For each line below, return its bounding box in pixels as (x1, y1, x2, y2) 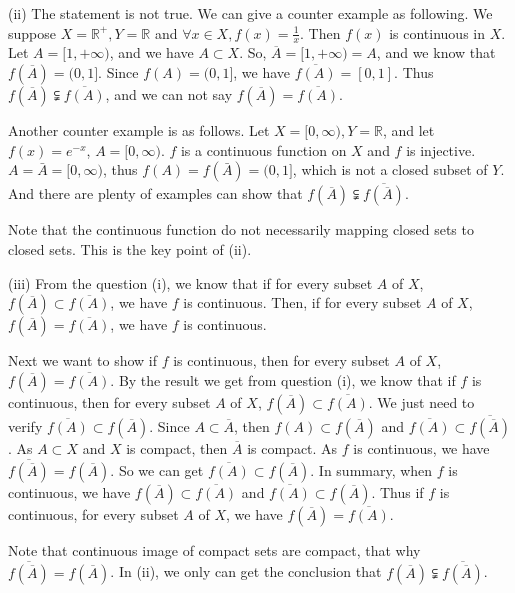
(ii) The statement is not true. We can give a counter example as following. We (8, 3, 493, 23)
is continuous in (389, 22, 486, 43)
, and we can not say (105, 84, 233, 105)
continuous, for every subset (8, 503, 179, 524)
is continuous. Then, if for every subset (183, 292, 422, 313)
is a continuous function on (180, 139, 347, 160)
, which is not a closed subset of (292, 159, 488, 180)
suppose (8, 22, 56, 43)
